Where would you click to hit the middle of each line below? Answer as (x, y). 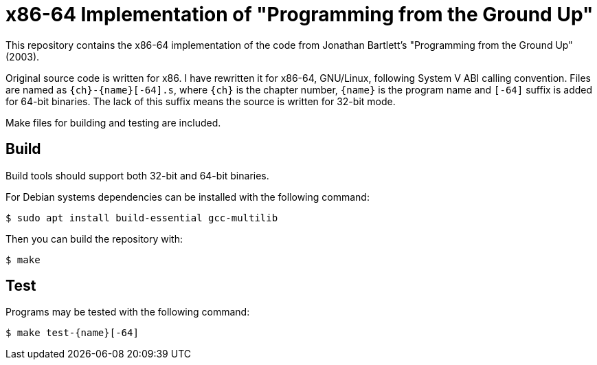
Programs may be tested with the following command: (128, 312)
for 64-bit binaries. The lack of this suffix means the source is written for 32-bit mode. (201, 101)
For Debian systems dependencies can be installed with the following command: (188, 197)
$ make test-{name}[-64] (72, 333)
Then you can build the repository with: (94, 239)
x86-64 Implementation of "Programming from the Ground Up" (300, 14)
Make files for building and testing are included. (113, 122)
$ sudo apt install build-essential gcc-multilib (142, 218)
